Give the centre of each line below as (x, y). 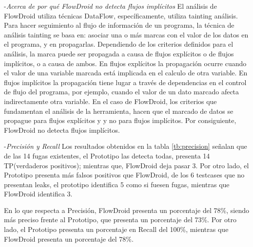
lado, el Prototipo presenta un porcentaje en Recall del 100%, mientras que (116, 229)
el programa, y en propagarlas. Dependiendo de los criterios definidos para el (119, 44)
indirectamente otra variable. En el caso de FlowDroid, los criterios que (110, 101)
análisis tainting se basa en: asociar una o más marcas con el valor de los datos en (126, 34)
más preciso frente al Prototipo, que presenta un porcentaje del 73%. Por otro (120, 220)
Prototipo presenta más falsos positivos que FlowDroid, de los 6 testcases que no (124, 175)
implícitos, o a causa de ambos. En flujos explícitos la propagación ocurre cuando (125, 63)
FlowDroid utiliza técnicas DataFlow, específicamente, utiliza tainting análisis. (121, 15)
